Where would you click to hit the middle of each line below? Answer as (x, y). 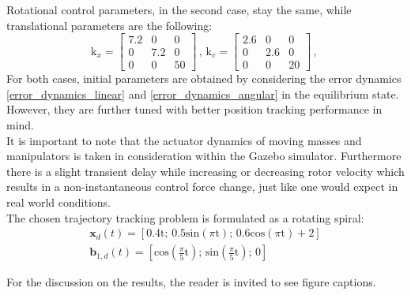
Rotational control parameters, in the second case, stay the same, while (179, 9)
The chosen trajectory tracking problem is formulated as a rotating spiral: (185, 217)
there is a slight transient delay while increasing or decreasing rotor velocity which (205, 171)
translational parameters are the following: (109, 25)
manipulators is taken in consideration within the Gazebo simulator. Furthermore (204, 156)
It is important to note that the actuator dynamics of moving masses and (184, 140)
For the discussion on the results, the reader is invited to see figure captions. (191, 282)
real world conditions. (59, 202)
